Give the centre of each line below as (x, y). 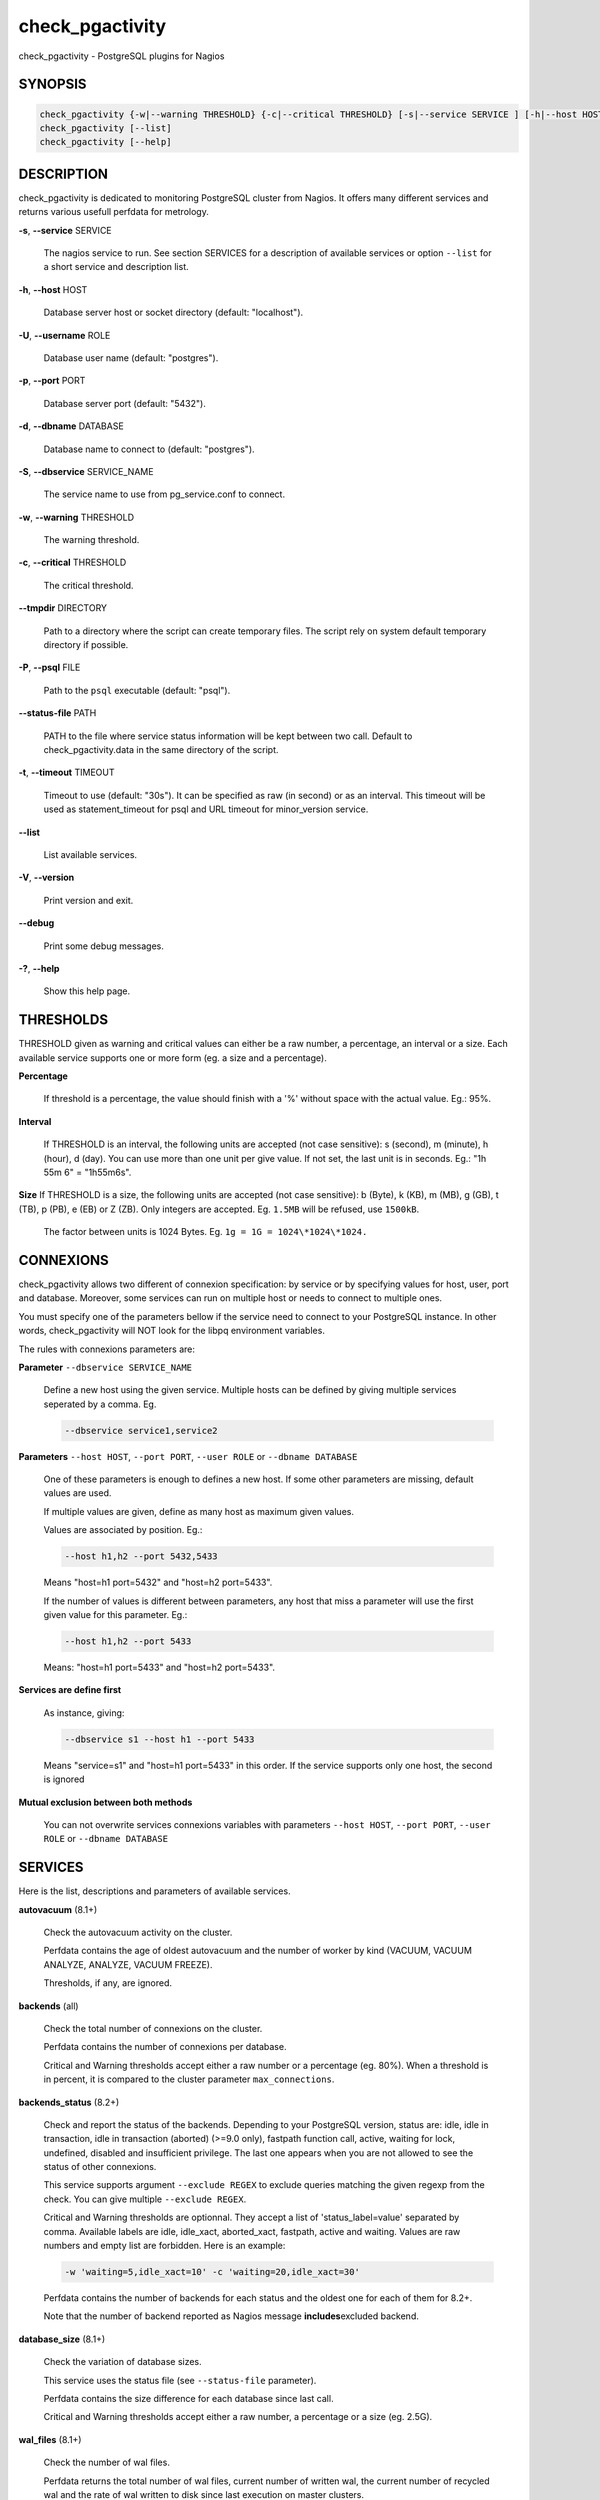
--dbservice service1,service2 (141, 1430)
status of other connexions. (100, 2167)
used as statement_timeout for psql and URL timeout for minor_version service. (206, 809)
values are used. (77, 1493)
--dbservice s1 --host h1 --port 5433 (159, 1739)
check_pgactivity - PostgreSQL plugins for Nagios (121, 56)
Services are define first (70, 1690)
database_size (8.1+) (62, 2339)
